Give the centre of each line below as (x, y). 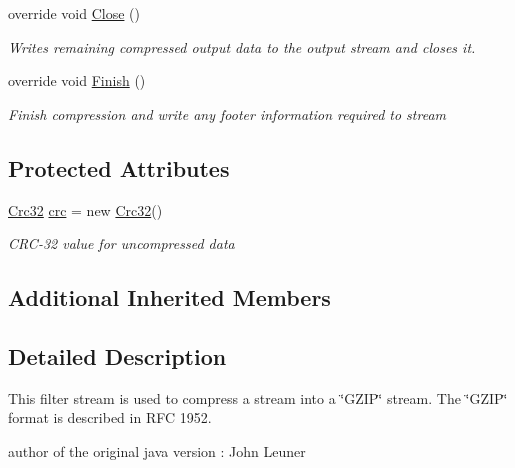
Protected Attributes (119, 167)
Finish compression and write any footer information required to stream (227, 113)
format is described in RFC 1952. (110, 417)
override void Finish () (77, 80)
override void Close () (74, 13)
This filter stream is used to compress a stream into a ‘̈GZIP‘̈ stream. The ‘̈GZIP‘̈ (258, 397)
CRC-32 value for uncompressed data (121, 243)
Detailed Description (117, 355)
